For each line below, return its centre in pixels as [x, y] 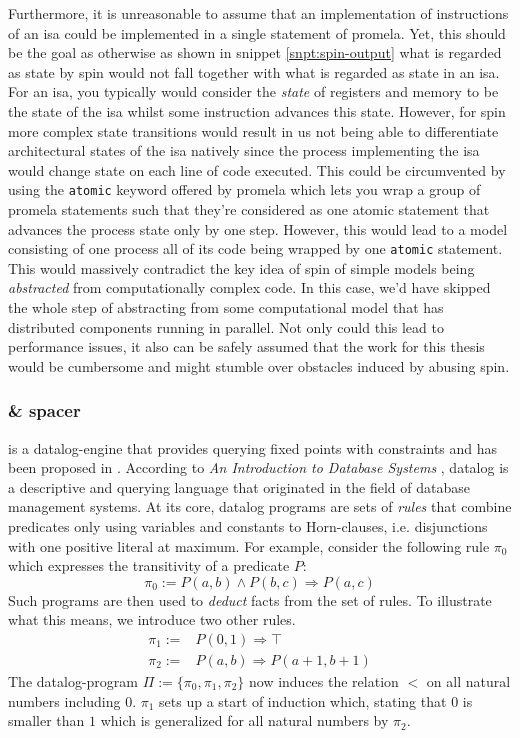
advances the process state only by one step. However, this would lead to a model [258, 228]
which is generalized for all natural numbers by [244, 720]
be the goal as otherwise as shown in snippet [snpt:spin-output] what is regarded [255, 52]
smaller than [46, 720]
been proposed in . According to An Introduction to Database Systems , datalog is [258, 467]
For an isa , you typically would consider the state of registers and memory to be [253, 91]
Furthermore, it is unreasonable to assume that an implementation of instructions [258, 13]
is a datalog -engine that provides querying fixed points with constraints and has [253, 447]
